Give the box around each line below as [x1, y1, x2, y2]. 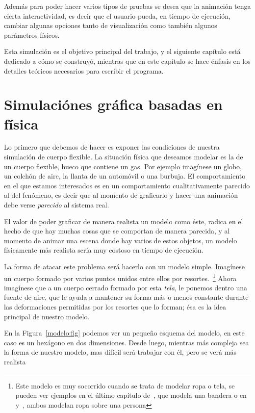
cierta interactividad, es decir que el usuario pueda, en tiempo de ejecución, [4, 10, 230, 21]
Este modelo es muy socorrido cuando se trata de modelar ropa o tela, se [15, 380, 235, 390]
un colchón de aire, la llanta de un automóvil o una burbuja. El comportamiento [4, 171, 246, 181]
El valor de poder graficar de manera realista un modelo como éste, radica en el [4, 216, 243, 226]
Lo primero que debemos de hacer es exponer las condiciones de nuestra [4, 142, 220, 152]
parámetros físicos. [4, 29, 60, 40]
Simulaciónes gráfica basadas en [4, 94, 223, 114]
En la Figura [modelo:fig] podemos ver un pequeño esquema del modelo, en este [4, 328, 245, 338]
